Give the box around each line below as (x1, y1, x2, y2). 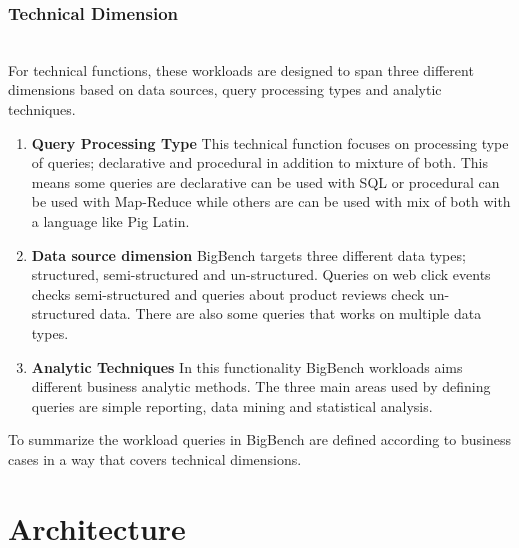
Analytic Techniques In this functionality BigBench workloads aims (31, 356, 463, 377)
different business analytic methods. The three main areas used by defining (31, 376, 491, 397)
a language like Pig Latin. (31, 210, 190, 231)
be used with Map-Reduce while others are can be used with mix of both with (31, 191, 511, 212)
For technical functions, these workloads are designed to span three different (8, 59, 474, 80)
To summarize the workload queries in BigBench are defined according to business (8, 429, 511, 450)
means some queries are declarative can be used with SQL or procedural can (31, 171, 500, 192)
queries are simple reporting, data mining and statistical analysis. (31, 395, 433, 416)
